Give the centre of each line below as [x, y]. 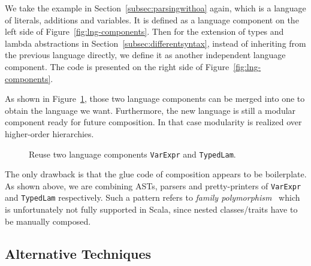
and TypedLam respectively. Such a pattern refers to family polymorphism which [153, 197]
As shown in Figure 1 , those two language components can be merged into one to [155, 99]
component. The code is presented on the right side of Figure [117, 66]
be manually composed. [48, 221]
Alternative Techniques [78, 253]
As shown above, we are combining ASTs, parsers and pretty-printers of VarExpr [153, 185]
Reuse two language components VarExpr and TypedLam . [132, 154]
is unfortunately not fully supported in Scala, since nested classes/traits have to [151, 209]
